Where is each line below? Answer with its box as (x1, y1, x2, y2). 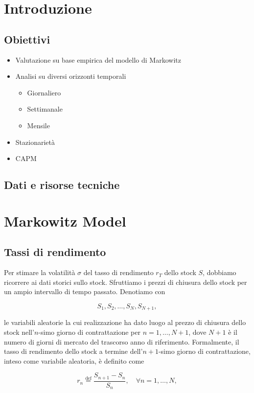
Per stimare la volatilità (4, 267, 75, 277)
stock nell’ (4, 326, 34, 337)
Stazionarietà (15, 137, 55, 147)
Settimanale (27, 104, 63, 114)
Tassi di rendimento (4, 244, 106, 259)
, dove (188, 326, 207, 337)
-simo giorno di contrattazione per (38, 326, 140, 337)
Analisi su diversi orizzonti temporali (15, 71, 126, 81)
